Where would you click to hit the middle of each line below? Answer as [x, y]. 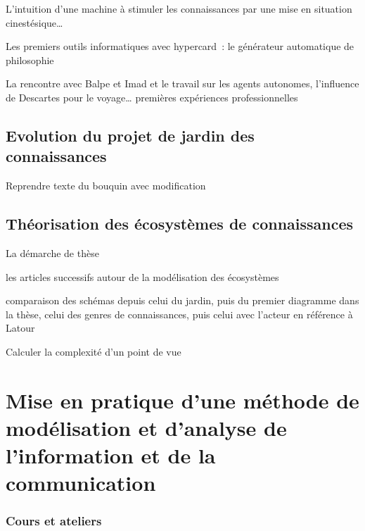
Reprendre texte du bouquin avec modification [106, 186]
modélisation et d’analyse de [146, 427]
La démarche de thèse [52, 252]
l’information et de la [111, 455]
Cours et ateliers [54, 521]
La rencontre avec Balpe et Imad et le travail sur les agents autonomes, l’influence [182, 83]
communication [81, 483]
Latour [20, 328]
